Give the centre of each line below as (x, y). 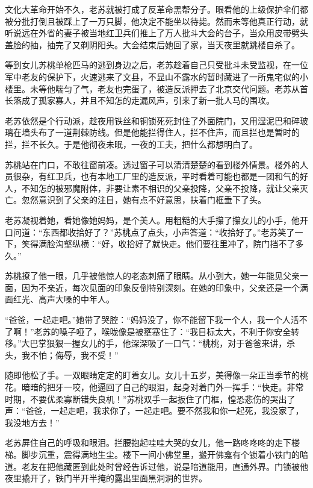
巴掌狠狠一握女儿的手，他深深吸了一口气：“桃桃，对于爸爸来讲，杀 (163, 343)
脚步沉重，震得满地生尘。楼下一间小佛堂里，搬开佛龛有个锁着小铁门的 (160, 454)
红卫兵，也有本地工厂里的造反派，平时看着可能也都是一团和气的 (173, 176)
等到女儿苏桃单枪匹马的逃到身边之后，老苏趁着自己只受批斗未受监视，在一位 (156, 65)
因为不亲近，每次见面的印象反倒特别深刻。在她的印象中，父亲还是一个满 (165, 287)
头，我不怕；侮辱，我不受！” (62, 355)
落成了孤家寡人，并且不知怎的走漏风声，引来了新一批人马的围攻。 (144, 100)
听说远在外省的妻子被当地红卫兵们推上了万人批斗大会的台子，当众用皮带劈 (152, 33)
